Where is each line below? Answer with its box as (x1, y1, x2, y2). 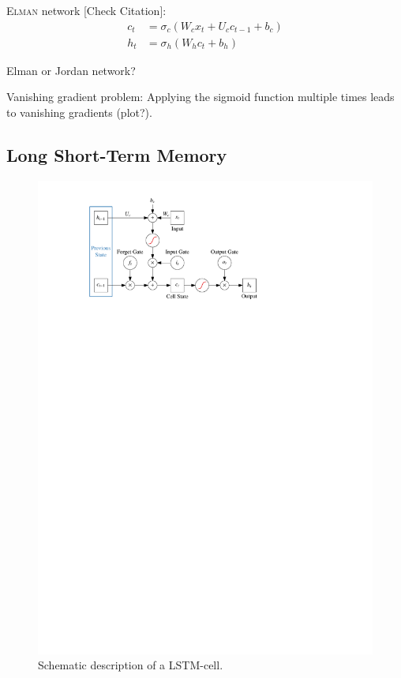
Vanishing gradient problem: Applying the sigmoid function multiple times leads (6, 88, 395, 105)
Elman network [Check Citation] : (6, 2, 167, 18)
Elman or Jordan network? (6, 62, 136, 78)
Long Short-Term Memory (6, 142, 227, 167)
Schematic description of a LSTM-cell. (38, 657, 223, 673)
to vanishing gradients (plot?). (6, 103, 152, 120)
